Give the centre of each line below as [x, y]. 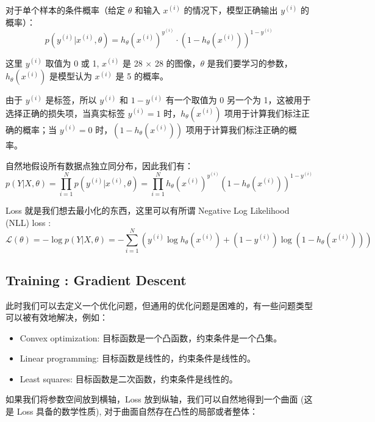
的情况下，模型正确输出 [231, 10]
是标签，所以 [71, 100]
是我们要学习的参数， [250, 63]
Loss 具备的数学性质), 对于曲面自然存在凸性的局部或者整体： [137, 411]
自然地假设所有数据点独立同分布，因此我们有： [99, 165]
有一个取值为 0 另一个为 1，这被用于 [238, 100]
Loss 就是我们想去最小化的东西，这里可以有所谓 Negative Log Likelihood [148, 210]
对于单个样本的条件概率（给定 [65, 10]
